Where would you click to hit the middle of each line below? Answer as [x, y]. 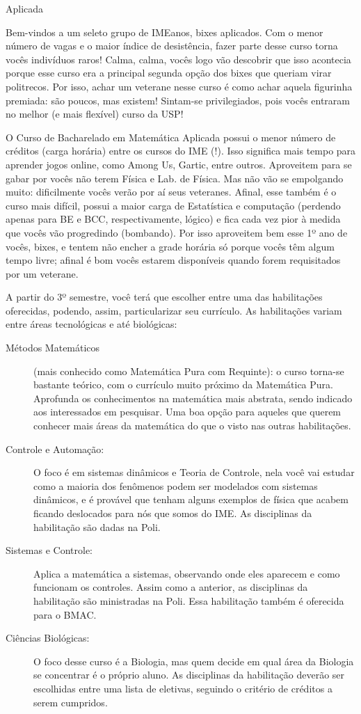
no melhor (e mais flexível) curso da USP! [95, 114]
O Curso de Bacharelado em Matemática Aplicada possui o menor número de [171, 137]
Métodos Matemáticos [53, 348]
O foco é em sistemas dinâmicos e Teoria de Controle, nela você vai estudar [194, 472]
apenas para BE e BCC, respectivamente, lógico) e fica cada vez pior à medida [173, 219]
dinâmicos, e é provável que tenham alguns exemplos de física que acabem [191, 499]
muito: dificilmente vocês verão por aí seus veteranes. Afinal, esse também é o [171, 192]
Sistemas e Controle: [49, 550]
